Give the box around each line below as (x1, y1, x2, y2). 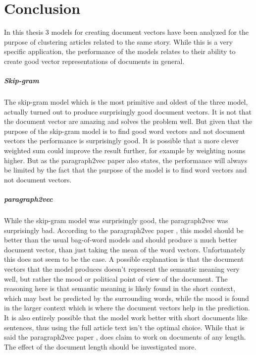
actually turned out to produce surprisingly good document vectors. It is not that (4, 106, 252, 117)
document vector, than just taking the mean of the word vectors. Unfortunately (4, 244, 246, 254)
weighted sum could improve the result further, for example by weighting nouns (4, 145, 246, 156)
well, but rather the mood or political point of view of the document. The (4, 273, 228, 284)
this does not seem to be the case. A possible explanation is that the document (4, 254, 244, 264)
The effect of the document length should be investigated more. (4, 341, 197, 352)
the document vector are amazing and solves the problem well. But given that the (4, 116, 253, 126)
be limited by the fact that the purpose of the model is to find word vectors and (4, 165, 247, 175)
